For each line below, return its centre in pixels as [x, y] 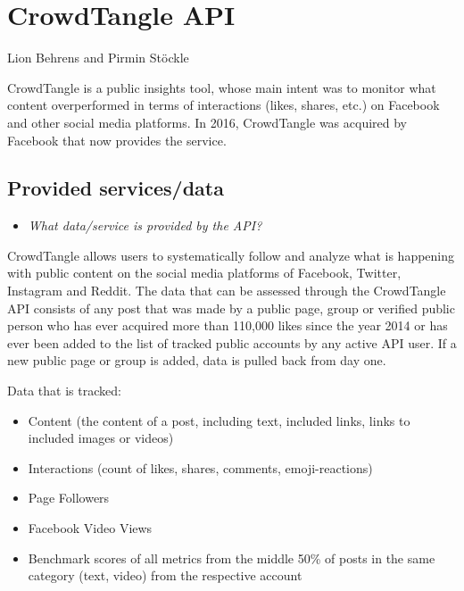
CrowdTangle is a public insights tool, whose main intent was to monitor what [222, 87]
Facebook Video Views [90, 528]
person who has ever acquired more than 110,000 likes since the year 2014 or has [228, 325]
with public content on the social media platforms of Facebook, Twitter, [204, 273]
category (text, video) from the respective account [165, 575]
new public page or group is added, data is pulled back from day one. [197, 360]
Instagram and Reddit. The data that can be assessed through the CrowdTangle [227, 291]
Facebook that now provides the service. [117, 140]
